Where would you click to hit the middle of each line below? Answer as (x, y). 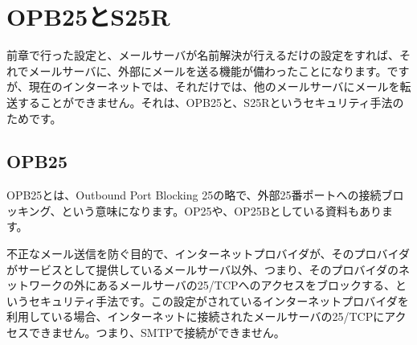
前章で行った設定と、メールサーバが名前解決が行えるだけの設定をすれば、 (203, 55)
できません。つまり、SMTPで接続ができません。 (157, 333)
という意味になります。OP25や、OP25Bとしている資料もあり (222, 210)
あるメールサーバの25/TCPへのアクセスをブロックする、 (245, 285)
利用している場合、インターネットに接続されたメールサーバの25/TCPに (196, 316)
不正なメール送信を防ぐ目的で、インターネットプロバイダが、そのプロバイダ (208, 254)
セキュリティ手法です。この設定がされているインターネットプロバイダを (219, 300)
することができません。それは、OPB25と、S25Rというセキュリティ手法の (211, 102)
